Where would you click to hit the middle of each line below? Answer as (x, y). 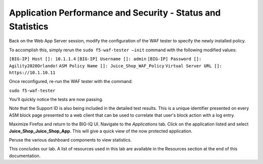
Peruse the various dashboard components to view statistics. (70, 140)
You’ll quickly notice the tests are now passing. (56, 100)
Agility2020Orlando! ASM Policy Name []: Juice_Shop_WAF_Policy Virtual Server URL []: (116, 66)
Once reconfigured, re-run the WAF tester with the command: (71, 82)
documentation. (25, 156)
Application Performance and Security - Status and (115, 13)
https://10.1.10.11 (32, 72)
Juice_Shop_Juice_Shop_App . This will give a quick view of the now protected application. (101, 131)
